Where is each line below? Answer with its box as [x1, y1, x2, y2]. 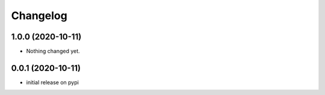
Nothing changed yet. [26, 48, 81, 55]
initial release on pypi [26, 78, 79, 86]
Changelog [11, 9, 67, 22]
